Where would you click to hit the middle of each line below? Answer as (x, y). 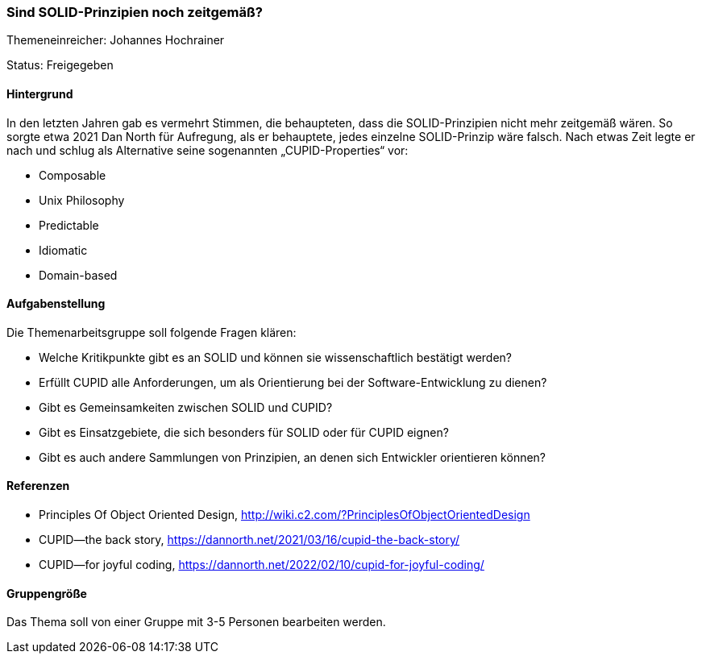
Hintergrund (40, 93)
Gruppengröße (47, 593)
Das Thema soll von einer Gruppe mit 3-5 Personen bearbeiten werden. (196, 622)
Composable (73, 175)
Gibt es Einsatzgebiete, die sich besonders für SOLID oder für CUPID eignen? (244, 432)
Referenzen (38, 486)
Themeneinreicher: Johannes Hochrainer (116, 40)
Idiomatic (63, 250)
